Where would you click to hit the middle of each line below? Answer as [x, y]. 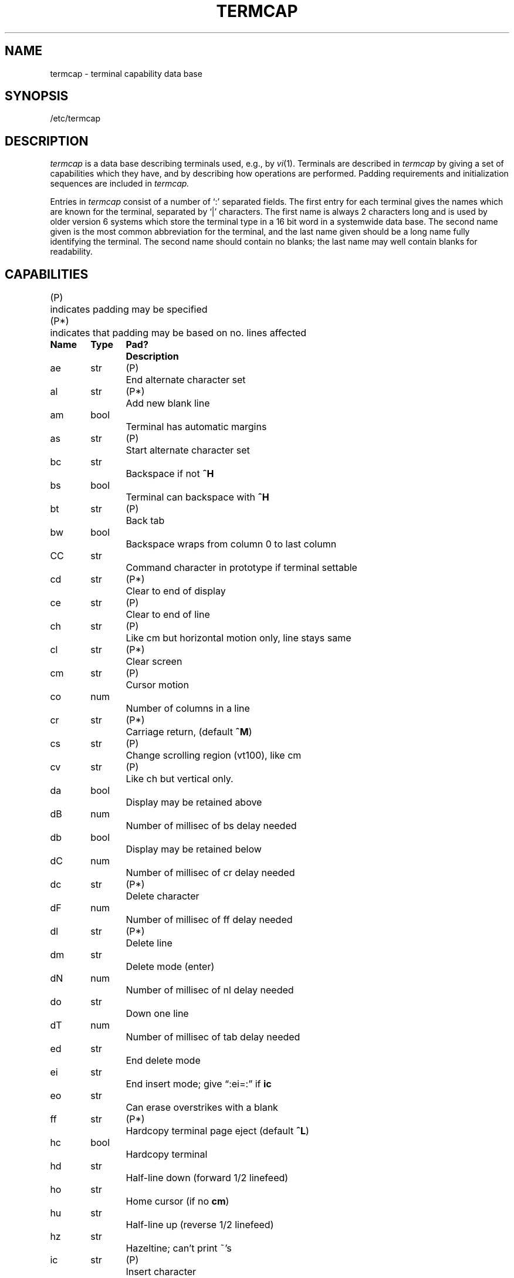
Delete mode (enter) [170, 967]
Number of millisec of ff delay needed [209, 920]
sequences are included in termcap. [120, 184]
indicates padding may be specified [129, 310]
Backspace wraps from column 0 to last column [231, 544]
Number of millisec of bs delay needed [211, 826]
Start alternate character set [188, 450]
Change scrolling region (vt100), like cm [214, 755]
